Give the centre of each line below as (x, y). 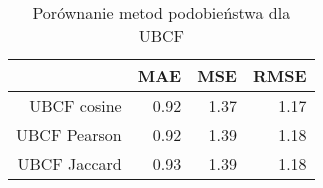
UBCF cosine (75, 105)
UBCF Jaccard (69, 163)
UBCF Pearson (69, 134)
